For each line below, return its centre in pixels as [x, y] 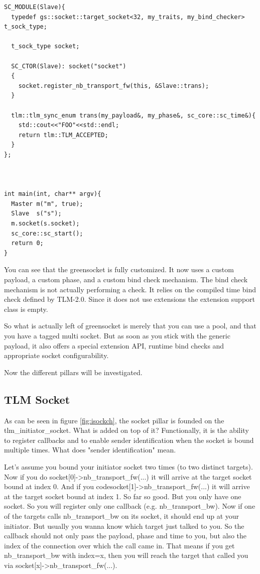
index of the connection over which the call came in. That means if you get [119, 545]
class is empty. [26, 309]
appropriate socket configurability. [56, 355]
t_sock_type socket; [45, 46]
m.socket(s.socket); [45, 224]
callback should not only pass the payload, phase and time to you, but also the [125, 536]
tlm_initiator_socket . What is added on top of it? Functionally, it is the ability [126, 430]
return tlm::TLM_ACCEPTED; [63, 135]
